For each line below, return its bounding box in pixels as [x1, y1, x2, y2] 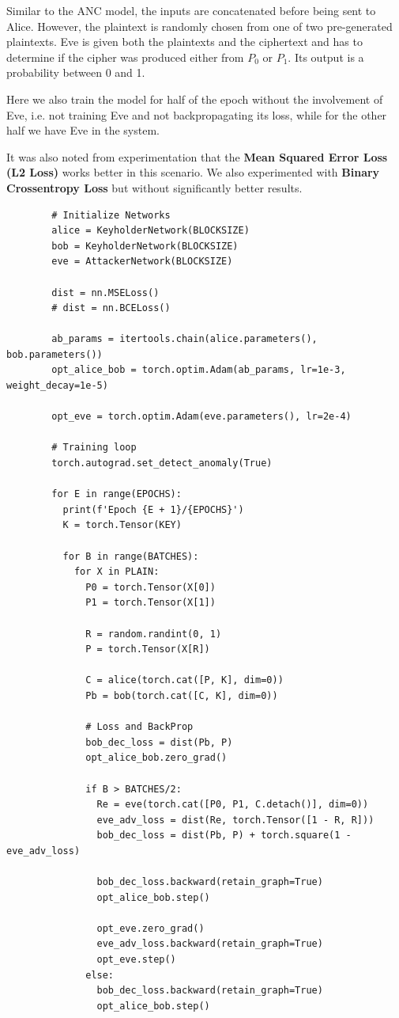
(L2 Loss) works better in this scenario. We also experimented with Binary [6, 164, 380, 180]
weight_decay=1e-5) [6, 380, 108, 392]
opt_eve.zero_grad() [96, 922, 205, 934]
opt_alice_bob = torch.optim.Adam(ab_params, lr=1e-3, [51, 364, 346, 376]
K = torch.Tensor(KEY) [62, 519, 182, 531]
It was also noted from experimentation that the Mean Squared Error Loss [6, 148, 388, 165]
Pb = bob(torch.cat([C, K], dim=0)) [85, 689, 278, 701]
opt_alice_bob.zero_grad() [85, 752, 228, 764]
